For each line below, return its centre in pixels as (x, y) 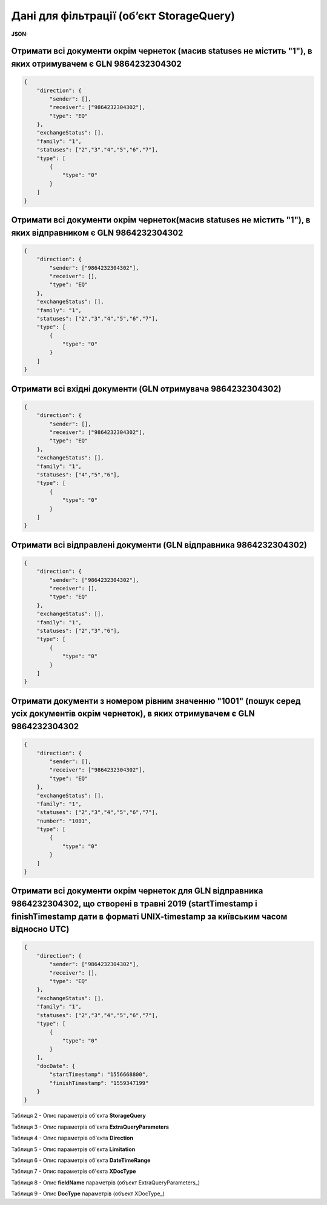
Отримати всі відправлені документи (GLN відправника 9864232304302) (159, 545)
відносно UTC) (40, 930)
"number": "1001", (64, 821)
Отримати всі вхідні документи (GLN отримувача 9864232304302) (146, 389)
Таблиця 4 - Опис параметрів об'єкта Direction (72, 1138)
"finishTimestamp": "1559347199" (99, 1083)
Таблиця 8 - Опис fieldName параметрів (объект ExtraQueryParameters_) (105, 1183)
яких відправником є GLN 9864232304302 (97, 232)
